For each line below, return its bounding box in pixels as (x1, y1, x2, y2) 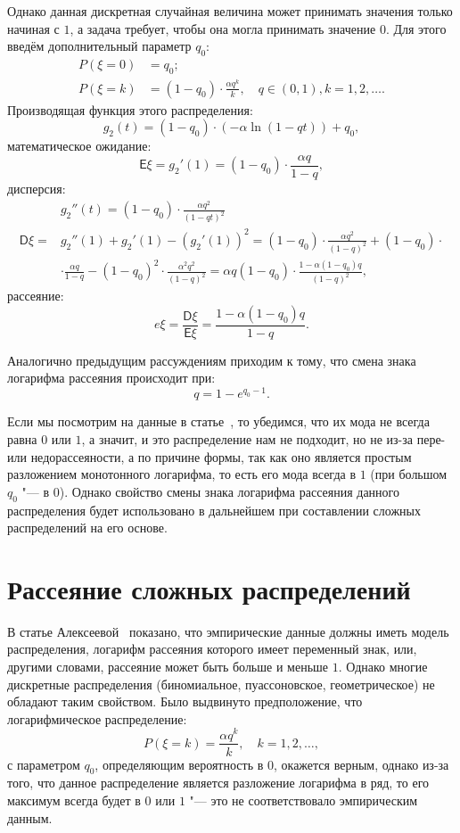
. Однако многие (338, 657, 428, 676)
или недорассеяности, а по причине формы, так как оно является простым (7, 447, 412, 466)
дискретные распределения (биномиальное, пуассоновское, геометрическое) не (7, 674, 435, 693)
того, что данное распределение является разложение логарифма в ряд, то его (7, 773, 430, 792)
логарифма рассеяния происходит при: (7, 368, 216, 387)
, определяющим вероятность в (94, 755, 264, 773)
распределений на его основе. (7, 518, 168, 537)
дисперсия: (7, 178, 66, 197)
